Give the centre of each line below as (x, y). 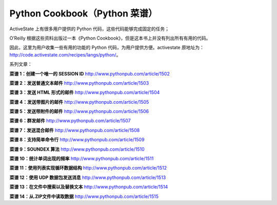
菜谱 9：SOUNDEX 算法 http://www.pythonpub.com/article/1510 (77, 149)
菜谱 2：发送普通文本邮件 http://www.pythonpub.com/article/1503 (79, 83)
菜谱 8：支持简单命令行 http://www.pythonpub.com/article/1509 (77, 140)
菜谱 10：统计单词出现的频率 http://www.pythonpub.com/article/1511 (82, 159)
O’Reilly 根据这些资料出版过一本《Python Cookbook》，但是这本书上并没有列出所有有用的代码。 (110, 38)
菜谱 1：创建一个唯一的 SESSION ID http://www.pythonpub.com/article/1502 (90, 73)
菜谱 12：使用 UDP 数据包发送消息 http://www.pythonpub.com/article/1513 (88, 177)
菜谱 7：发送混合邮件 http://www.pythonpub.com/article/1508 (75, 130)
